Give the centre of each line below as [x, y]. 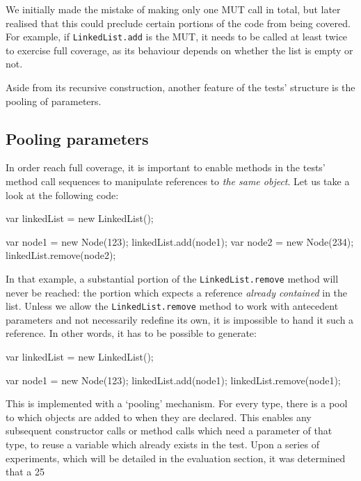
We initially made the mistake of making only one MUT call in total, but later [173, 9]
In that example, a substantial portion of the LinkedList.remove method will [172, 278]
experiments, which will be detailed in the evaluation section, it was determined [176, 458]
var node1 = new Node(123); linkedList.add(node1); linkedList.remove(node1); [173, 380]
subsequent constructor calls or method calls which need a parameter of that [169, 431]
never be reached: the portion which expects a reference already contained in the [177, 292]
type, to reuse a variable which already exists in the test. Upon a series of [162, 444]
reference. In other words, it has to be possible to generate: [131, 333]
